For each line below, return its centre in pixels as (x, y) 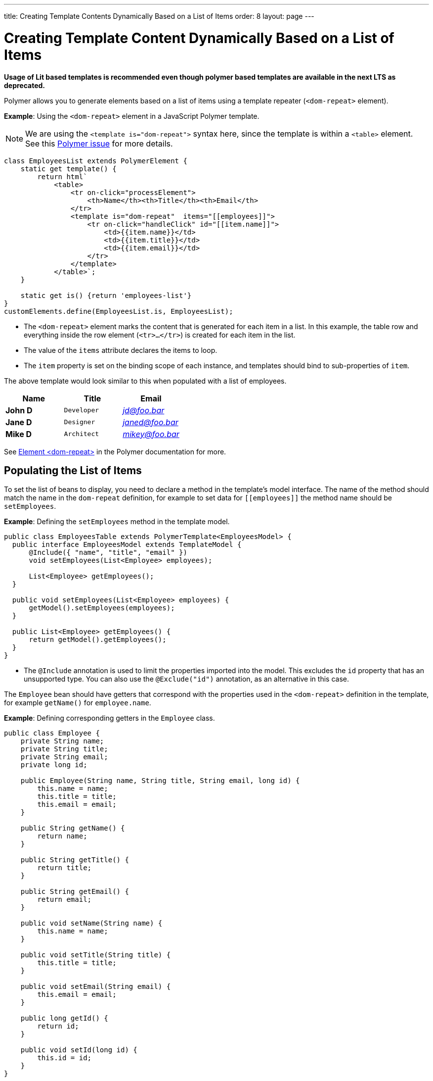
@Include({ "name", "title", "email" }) (108, 553)
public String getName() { (73, 828)
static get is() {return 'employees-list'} (106, 295)
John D (19, 410)
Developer (82, 410)
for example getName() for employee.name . (78, 703)
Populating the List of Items (73, 470)
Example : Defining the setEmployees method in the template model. (117, 522)
